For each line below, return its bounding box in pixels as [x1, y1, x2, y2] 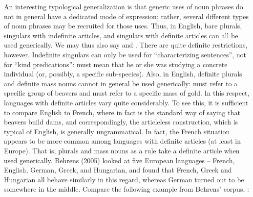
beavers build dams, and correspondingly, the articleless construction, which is [4, 117, 238, 127]
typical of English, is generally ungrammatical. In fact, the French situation [4, 126, 230, 136]
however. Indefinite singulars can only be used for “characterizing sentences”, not [4, 49, 247, 59]
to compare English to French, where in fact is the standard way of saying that [4, 107, 240, 117]
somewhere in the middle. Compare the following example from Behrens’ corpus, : [4, 184, 249, 194]
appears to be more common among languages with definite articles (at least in [4, 136, 241, 146]
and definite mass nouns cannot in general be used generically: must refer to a [4, 78, 238, 88]
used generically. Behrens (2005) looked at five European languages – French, [4, 155, 235, 165]
